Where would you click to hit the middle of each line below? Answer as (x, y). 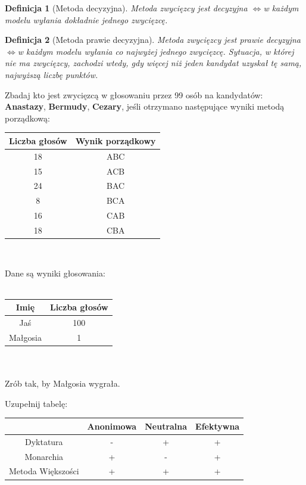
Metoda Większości (44, 471)
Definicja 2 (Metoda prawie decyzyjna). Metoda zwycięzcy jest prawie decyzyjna (153, 40)
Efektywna (218, 426)
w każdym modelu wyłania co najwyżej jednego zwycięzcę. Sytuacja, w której (156, 51)
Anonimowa (112, 426)
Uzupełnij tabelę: (36, 403)
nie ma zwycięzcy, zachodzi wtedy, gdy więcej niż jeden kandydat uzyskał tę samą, (153, 63)
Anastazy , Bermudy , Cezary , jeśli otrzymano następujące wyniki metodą (145, 106)
